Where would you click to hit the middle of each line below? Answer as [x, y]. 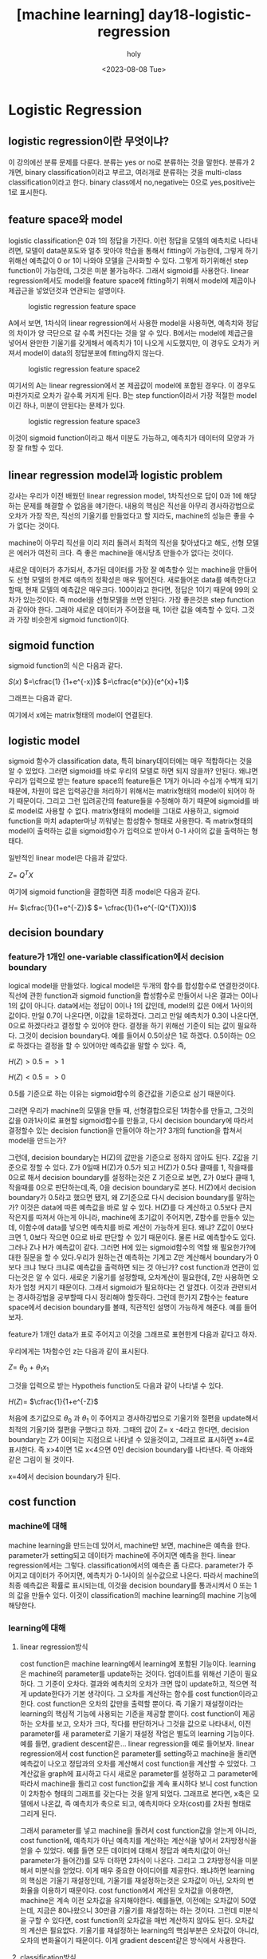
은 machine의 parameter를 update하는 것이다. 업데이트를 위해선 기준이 [131, 1673]
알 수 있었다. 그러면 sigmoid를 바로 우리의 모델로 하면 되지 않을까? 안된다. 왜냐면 [133, 771]
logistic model [44, 741]
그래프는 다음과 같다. [40, 698]
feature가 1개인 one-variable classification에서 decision [116, 956]
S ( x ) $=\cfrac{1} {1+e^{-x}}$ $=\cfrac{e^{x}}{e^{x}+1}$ [99, 681]
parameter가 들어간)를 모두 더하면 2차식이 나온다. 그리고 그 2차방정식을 [132, 1860]
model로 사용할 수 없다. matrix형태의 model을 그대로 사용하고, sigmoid [128, 811]
